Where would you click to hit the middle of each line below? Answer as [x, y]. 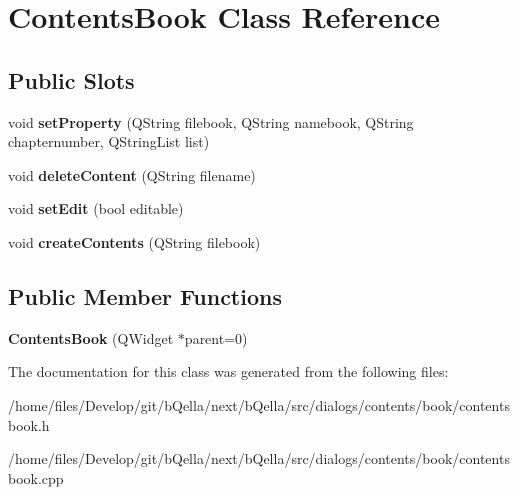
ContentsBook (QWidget [91, 337]
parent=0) [216, 337]
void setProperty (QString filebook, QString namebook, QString [211, 121]
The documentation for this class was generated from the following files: [228, 371]
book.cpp [36, 477]
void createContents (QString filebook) [134, 241]
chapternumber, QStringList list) [109, 141]
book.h [29, 424]
